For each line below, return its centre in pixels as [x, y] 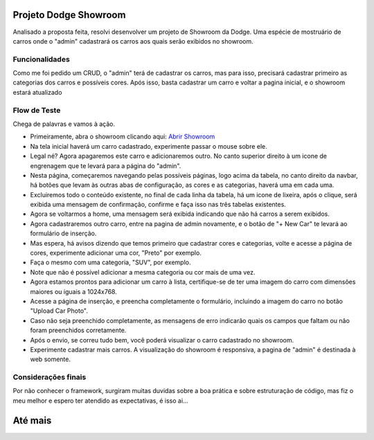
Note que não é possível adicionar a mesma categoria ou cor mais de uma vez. [143, 272]
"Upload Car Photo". [59, 311]
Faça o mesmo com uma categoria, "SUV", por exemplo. [110, 262]
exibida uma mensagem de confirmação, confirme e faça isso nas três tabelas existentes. [158, 205]
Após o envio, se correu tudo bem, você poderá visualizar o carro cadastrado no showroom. [162, 340]
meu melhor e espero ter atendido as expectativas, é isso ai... [100, 401]
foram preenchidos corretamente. [78, 330]
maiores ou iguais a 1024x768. [73, 291]
